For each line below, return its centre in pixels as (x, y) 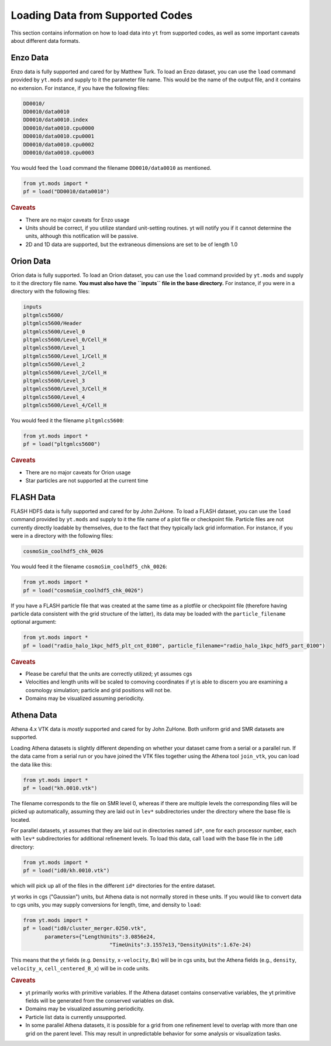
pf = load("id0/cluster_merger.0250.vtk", (85, 929)
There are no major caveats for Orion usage (78, 472)
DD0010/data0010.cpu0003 (59, 153)
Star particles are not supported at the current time (87, 481)
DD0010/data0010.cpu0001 (59, 136)
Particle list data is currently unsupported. (76, 1017)
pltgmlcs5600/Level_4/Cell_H (65, 405)
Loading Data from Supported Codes (102, 15)
